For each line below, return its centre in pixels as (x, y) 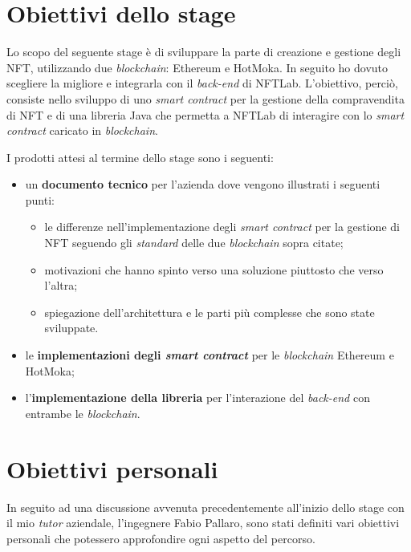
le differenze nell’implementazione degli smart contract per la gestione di (222, 227)
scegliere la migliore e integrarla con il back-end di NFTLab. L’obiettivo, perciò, (202, 83)
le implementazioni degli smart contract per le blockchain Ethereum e (210, 355)
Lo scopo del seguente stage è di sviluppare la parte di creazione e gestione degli (204, 52)
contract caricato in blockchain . (82, 130)
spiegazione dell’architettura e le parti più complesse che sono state (210, 312)
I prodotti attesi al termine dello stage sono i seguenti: (140, 157)
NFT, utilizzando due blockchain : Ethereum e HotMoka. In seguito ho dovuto (197, 67)
